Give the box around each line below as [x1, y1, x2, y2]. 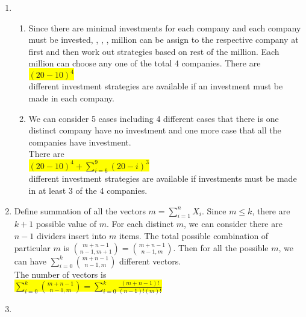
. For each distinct [106, 217, 174, 230]
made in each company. [28, 92, 114, 104]
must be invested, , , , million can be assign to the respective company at [28, 33, 299, 46]
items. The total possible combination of [119, 229, 269, 242]
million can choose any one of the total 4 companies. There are [28, 57, 261, 69]
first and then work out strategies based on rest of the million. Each [28, 45, 279, 57]
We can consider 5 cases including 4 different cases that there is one [28, 112, 279, 124]
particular [14, 241, 51, 254]
